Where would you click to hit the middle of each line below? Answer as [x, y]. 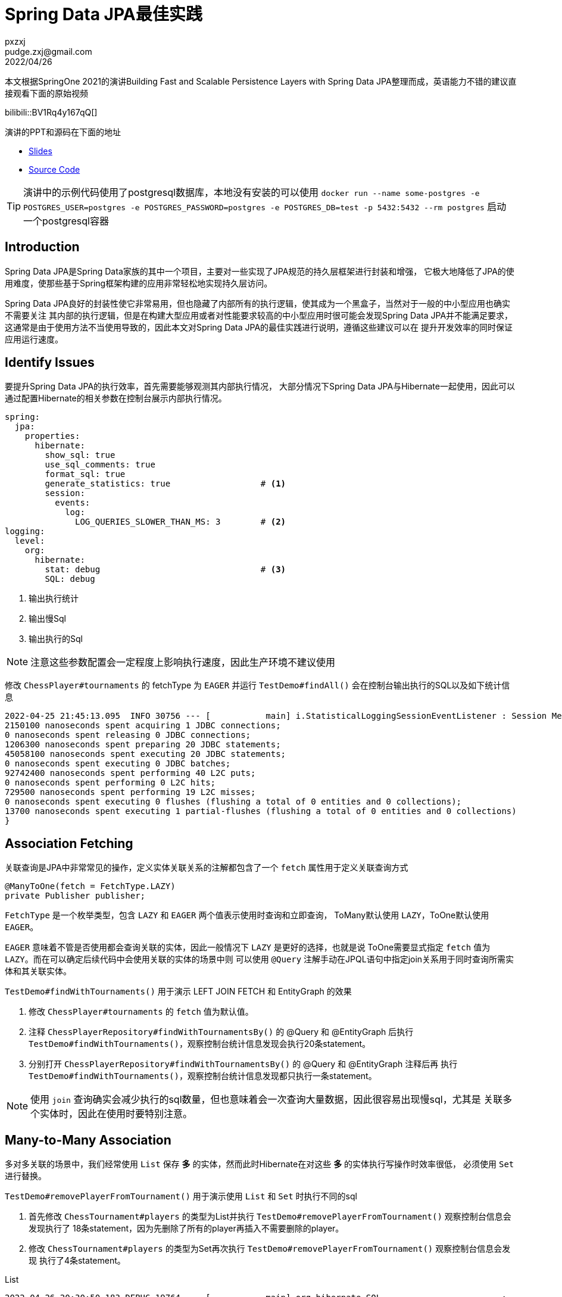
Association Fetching [69, 843]
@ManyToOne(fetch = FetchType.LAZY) [90, 886]
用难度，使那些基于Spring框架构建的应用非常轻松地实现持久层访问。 [139, 283]
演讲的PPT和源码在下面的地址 [63, 132]
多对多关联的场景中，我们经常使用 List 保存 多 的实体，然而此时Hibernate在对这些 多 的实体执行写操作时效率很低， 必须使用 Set [260, 1164]
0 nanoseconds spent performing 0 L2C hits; [110, 783]
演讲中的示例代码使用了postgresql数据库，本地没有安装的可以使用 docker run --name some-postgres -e [252, 192]
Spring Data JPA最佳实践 [104, 14]
